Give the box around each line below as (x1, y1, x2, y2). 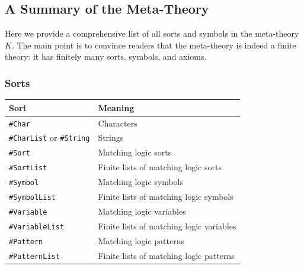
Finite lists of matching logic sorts (98, 161, 222, 173)
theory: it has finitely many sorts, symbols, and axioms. (5, 50, 207, 63)
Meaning (98, 101, 135, 114)
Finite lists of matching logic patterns (98, 249, 235, 261)
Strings (98, 131, 124, 144)
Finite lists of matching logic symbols (98, 190, 233, 203)
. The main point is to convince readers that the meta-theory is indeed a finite (11, 38, 296, 51)
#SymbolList (9, 193, 56, 202)
